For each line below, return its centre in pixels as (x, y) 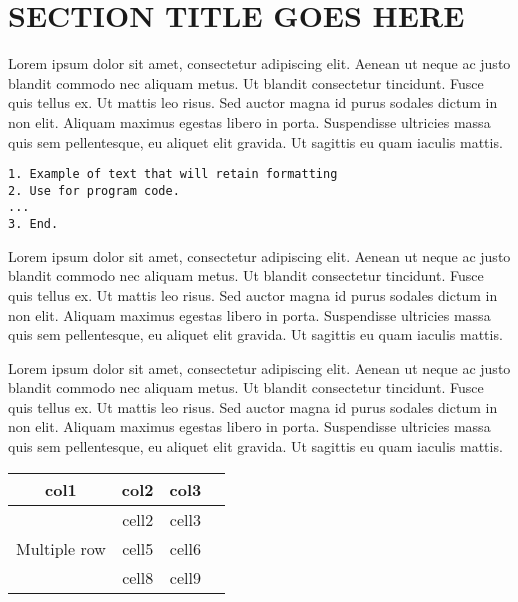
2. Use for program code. (94, 190)
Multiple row (61, 548)
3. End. (33, 224)
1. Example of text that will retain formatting (173, 174)
